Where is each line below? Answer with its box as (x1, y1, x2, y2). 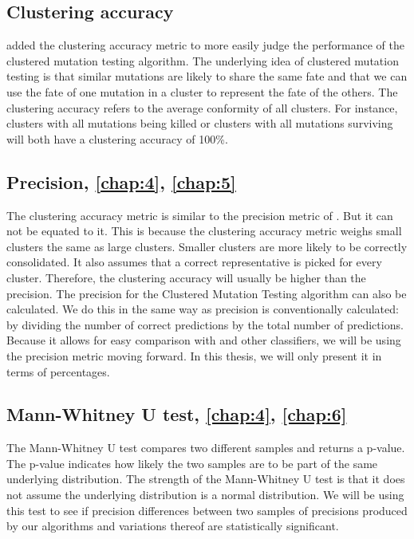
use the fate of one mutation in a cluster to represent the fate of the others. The (6, 83, 398, 100)
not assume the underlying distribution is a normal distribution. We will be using (6, 486, 404, 503)
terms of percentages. (6, 363, 110, 380)
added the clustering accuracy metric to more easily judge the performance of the (6, 37, 404, 53)
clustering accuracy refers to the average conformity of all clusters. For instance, (6, 99, 398, 116)
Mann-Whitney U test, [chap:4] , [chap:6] (6, 402, 347, 427)
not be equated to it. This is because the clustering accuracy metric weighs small (6, 222, 402, 239)
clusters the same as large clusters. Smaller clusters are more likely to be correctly (6, 238, 408, 254)
